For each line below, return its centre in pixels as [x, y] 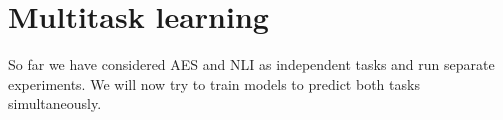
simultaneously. [55, 103]
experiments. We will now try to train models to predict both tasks [214, 83]
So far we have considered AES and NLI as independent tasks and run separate [251, 64]
